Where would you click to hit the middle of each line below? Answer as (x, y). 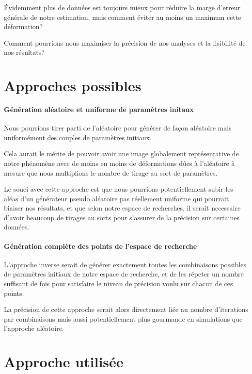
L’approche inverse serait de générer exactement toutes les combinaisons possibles (125, 264)
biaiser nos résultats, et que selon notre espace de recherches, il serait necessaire (122, 208)
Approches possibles (73, 86)
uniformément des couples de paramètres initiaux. (78, 137)
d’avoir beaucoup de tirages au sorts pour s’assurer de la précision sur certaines (122, 217)
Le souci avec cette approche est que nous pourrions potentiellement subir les (118, 189)
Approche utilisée (64, 362)
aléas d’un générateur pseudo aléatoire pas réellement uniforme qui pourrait (117, 198)
